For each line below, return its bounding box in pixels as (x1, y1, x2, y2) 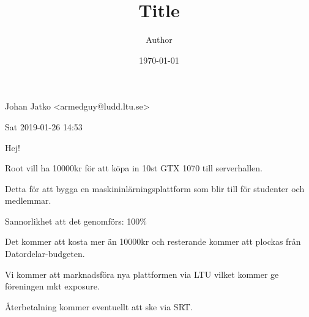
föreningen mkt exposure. (5, 280, 100, 293)
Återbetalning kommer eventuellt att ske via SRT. (5, 300, 193, 313)
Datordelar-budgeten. (5, 247, 85, 260)
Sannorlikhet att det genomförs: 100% (5, 214, 147, 227)
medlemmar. (5, 194, 51, 207)
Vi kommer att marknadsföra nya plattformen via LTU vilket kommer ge (5, 267, 279, 280)
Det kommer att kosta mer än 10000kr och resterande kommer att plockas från (5, 235, 301, 248)
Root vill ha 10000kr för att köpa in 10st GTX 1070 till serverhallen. (5, 162, 263, 174)
